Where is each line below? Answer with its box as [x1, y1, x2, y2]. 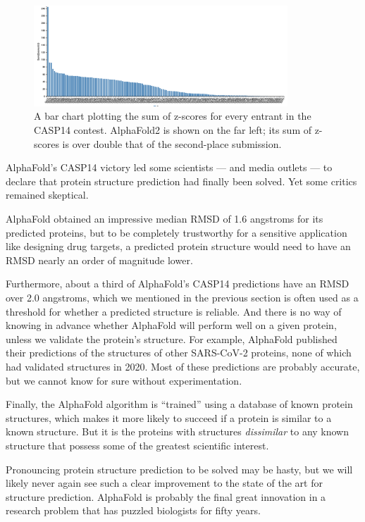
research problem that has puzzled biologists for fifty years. [6, 503, 261, 518]
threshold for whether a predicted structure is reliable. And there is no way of [6, 304, 342, 318]
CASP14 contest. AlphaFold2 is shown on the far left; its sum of [34, 123, 311, 137]
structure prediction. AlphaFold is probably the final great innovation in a [6, 489, 326, 504]
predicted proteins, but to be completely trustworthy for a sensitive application [6, 225, 347, 240]
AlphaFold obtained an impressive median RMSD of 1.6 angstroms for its [6, 211, 323, 226]
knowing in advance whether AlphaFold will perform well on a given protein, [6, 318, 337, 333]
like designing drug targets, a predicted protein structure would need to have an [6, 239, 351, 254]
